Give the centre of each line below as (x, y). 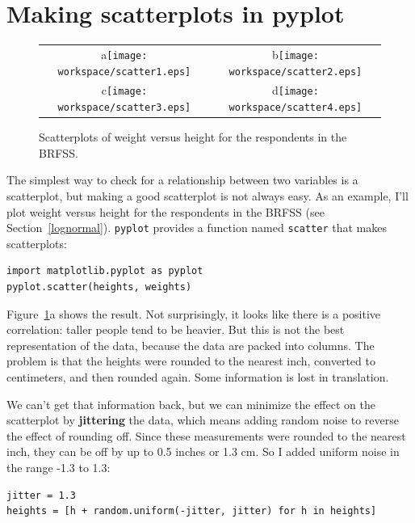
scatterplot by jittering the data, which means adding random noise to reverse (203, 420)
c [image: (124, 90)
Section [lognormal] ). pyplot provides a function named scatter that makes (197, 228)
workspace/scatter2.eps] (296, 72)
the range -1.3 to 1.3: (59, 467)
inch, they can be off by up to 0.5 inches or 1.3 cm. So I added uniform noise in (203, 451)
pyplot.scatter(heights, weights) (99, 287)
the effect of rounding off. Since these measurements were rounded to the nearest (206, 435)
